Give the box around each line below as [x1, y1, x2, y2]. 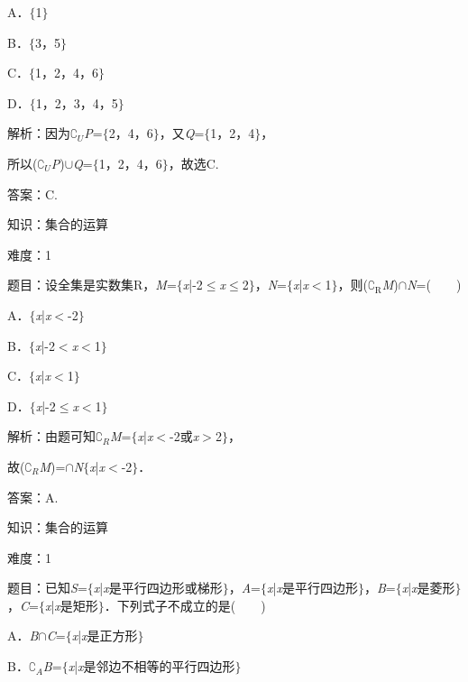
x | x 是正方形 [71, 626, 138, 645]
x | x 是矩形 [44, 595, 98, 614]
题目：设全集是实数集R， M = [7, 275, 177, 294]
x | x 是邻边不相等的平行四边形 [68, 657, 235, 676]
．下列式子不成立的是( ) [104, 595, 266, 614]
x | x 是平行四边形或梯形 [93, 578, 223, 597]
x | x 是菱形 [401, 578, 455, 597]
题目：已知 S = [7, 578, 87, 597]
